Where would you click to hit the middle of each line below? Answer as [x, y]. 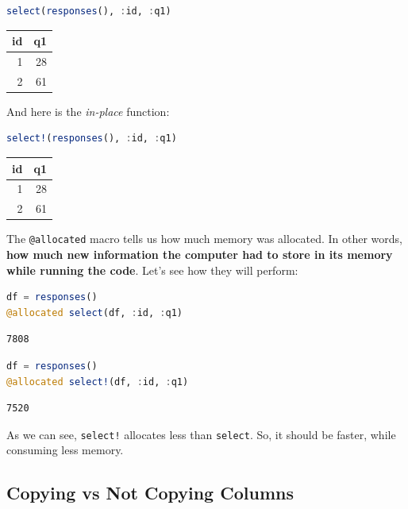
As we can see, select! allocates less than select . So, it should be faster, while [201, 434]
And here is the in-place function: [88, 111]
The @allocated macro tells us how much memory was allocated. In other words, [204, 239]
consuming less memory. [65, 450]
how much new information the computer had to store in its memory [200, 254]
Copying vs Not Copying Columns [150, 493]
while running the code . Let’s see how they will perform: [152, 270]
